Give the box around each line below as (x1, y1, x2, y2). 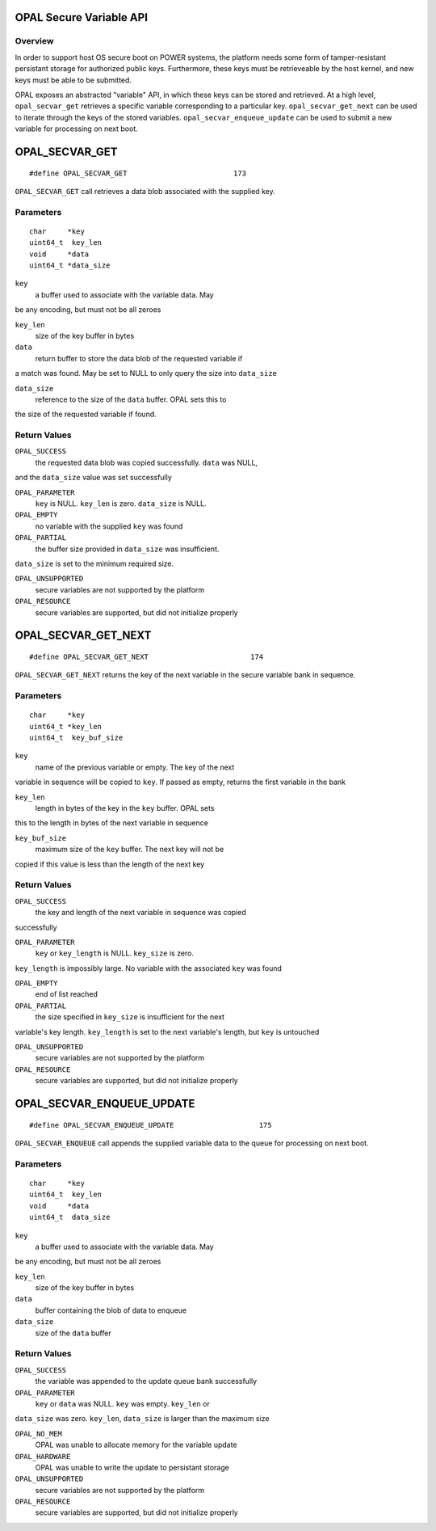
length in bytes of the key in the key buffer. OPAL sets (35, 803, 215, 813)
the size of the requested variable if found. (15, 409, 157, 420)
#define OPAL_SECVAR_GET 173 (29, 168, 246, 178)
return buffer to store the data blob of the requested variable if (35, 353, 243, 363)
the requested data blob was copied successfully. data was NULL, (35, 458, 258, 467)
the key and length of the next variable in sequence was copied (35, 908, 246, 917)
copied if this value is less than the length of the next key (15, 859, 205, 869)
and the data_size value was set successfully (15, 473, 173, 483)
